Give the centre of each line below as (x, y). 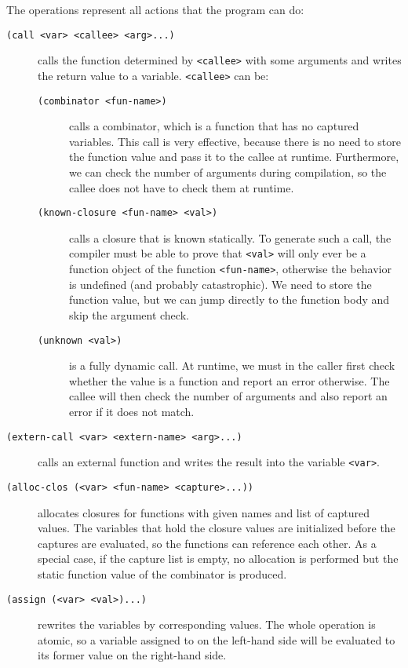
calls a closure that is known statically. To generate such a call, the (230, 237)
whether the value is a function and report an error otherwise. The (229, 380)
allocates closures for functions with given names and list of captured (204, 512)
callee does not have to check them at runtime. (182, 187)
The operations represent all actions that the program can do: (155, 9)
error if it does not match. (132, 411)
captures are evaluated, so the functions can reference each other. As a (207, 543)
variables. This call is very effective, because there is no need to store (235, 141)
